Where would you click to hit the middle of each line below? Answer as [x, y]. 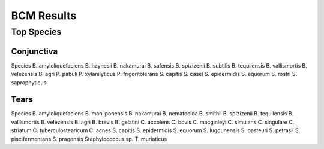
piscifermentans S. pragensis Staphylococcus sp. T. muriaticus [89, 139]
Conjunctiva [34, 51]
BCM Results [44, 16]
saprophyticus [29, 82]
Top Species [36, 32]
